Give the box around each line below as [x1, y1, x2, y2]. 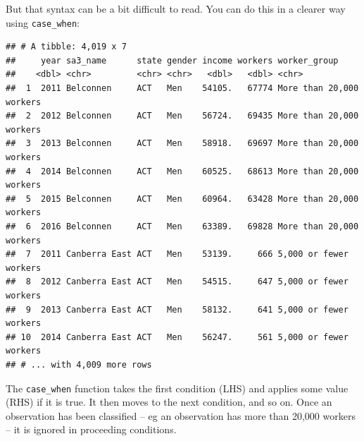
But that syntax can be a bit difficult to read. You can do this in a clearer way [6, 1, 346, 16]
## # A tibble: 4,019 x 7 [6, 42, 127, 52]
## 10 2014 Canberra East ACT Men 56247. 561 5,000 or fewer [6, 332, 349, 342]
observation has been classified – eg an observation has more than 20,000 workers [6, 408, 356, 423]
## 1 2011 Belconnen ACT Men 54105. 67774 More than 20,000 [6, 83, 359, 94]
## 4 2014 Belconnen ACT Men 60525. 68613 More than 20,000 [6, 166, 359, 176]
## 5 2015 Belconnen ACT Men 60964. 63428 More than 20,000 [6, 193, 359, 204]
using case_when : [6, 15, 80, 30]
